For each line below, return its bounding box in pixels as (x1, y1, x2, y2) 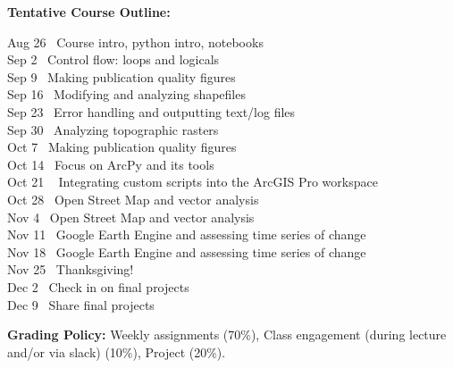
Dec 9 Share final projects (7, 295, 155, 314)
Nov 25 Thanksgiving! (7, 260, 134, 279)
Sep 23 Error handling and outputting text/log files (7, 102, 296, 121)
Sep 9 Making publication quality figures (7, 67, 236, 86)
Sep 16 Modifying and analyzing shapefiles (7, 85, 246, 104)
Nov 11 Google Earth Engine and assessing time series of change (7, 225, 366, 244)
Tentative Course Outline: (7, 3, 171, 21)
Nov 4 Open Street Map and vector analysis (7, 207, 255, 226)
